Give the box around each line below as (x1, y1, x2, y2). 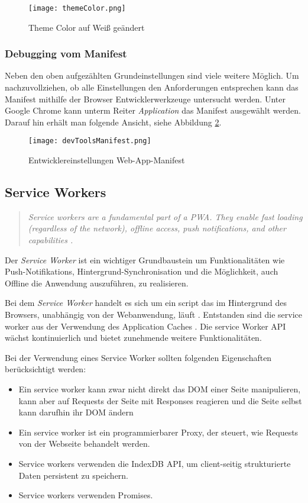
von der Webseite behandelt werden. (18, 437, 150, 450)
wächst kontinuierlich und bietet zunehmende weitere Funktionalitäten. (5, 331, 262, 344)
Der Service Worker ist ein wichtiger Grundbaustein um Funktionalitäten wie (5, 253, 285, 266)
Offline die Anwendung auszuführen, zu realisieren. (5, 276, 189, 289)
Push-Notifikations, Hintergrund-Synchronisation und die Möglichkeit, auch (5, 265, 278, 278)
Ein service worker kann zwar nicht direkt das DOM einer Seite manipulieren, (18, 383, 301, 395)
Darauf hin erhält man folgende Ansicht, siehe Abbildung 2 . (5, 115, 222, 128)
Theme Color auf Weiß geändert (28, 21, 145, 33)
